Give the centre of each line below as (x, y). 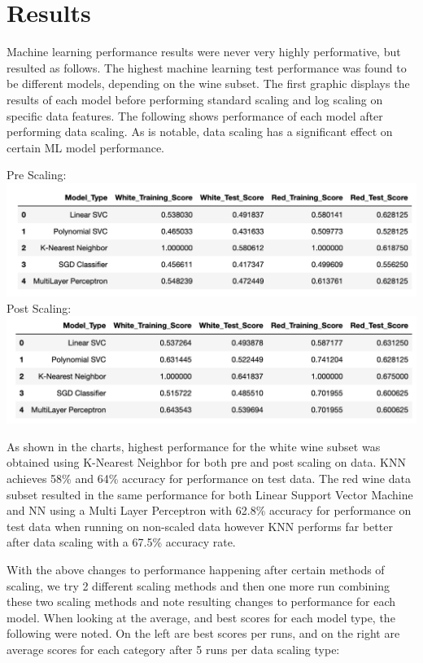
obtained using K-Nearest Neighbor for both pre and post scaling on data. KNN (206, 462)
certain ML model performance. (85, 147)
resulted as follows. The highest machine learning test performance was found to (207, 67)
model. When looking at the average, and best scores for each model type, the (201, 617)
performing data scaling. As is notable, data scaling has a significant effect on (200, 132)
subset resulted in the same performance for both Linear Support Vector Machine (210, 494)
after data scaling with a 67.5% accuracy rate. (121, 542)
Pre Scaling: (37, 175)
